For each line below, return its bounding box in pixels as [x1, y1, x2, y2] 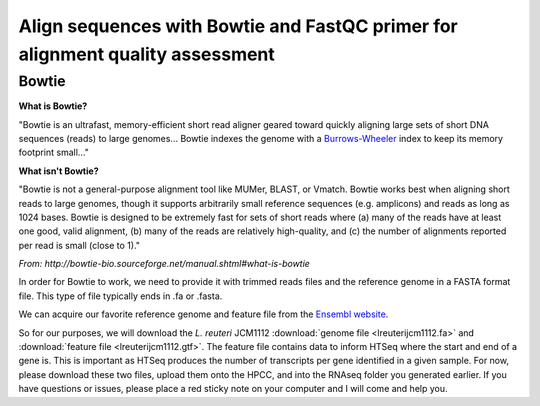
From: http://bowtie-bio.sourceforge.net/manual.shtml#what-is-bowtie [18, 258, 310, 270]
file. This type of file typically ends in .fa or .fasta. [18, 290, 223, 302]
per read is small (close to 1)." [18, 239, 140, 251]
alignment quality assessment [18, 43, 275, 65]
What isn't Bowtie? [18, 165, 99, 177]
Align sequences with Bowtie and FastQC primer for [18, 15, 459, 37]
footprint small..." [18, 146, 90, 159]
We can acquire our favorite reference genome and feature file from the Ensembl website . [18, 308, 389, 320]
